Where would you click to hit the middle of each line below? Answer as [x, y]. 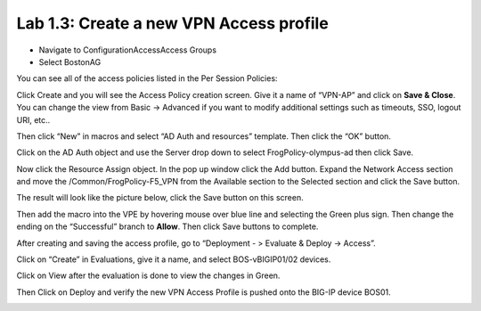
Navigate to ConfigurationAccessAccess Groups [128, 50]
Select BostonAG [70, 61]
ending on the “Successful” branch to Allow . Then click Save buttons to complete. [167, 226]
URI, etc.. [33, 119]
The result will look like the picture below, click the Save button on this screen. [160, 198]
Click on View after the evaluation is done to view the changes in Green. [148, 275]
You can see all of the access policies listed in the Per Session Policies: [147, 78]
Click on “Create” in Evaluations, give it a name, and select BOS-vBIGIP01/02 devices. [174, 259]
